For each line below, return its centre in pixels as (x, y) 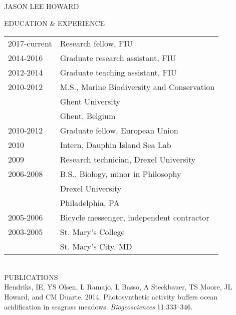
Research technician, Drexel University (128, 159)
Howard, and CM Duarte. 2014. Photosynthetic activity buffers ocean (111, 296)
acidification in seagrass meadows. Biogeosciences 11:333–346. (98, 306)
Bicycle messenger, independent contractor (135, 217)
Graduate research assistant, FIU (118, 58)
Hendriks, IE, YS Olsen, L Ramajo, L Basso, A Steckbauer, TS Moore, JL (118, 287)
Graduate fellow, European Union (119, 130)
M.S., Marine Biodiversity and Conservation (137, 87)
